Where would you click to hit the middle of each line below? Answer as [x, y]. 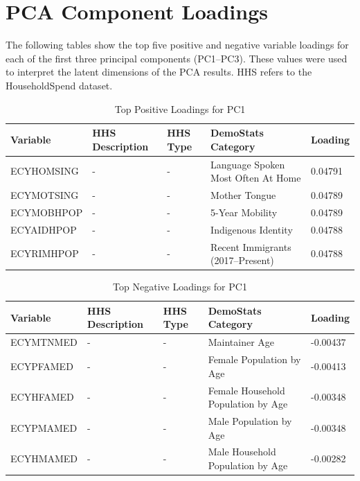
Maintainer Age [241, 342]
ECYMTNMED [44, 342]
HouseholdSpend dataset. [59, 85]
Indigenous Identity [252, 229]
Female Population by [254, 359]
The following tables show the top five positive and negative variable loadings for [177, 45]
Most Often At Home [256, 178]
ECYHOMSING [45, 171]
